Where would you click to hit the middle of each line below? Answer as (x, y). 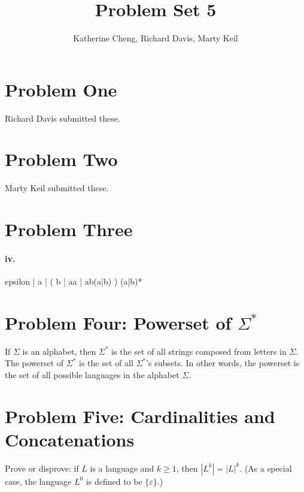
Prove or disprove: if (42, 468)
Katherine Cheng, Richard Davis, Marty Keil (156, 38)
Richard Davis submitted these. (63, 118)
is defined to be (114, 481)
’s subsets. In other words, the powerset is (223, 363)
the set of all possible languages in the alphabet (92, 375)
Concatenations (70, 440)
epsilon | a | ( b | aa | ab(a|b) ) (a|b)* (74, 281)
